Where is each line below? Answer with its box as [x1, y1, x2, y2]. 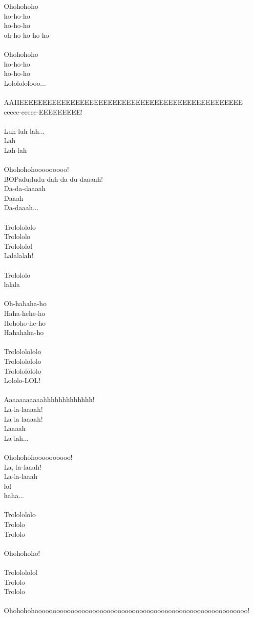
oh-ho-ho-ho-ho [4, 29, 49, 40]
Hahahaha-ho [4, 327, 44, 337]
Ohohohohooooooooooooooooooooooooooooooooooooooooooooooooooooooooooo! [4, 605, 250, 616]
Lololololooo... [4, 77, 46, 88]
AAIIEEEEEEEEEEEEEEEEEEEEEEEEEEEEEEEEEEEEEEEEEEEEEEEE [4, 96, 243, 107]
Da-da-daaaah [4, 183, 46, 193]
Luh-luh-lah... [4, 125, 45, 136]
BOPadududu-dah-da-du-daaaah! [4, 173, 103, 184]
